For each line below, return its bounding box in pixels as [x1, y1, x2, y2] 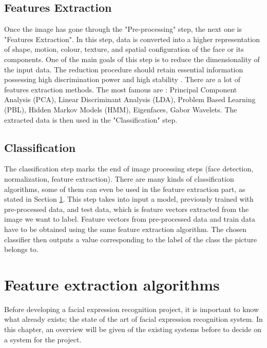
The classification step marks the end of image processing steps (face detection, [4, 163, 254, 174]
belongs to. [4, 244, 39, 255]
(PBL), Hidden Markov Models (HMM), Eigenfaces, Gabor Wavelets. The [4, 104, 237, 114]
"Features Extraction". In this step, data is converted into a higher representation [4, 33, 260, 44]
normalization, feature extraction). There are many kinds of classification [4, 173, 234, 184]
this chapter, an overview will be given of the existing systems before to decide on [4, 324, 261, 334]
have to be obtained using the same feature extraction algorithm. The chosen [4, 223, 247, 234]
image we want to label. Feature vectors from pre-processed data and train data [4, 214, 256, 224]
